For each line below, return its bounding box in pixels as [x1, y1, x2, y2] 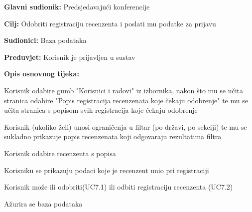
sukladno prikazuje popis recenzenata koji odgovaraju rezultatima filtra [4, 131, 222, 142]
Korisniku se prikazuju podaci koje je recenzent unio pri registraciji [4, 165, 209, 175]
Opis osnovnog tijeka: [4, 68, 79, 79]
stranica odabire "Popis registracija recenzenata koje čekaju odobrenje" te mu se [4, 95, 248, 105]
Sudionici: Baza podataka [4, 35, 87, 45]
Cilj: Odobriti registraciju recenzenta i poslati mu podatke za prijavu [4, 18, 216, 28]
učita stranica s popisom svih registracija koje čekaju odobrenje [4, 105, 198, 115]
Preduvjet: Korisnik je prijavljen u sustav [4, 51, 135, 62]
